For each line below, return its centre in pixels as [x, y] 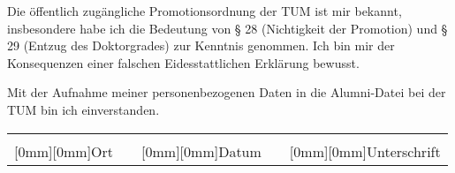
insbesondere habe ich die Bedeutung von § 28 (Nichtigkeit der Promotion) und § [227, 28]
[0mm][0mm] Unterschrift [365, 151]
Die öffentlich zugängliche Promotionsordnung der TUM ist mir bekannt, [205, 11]
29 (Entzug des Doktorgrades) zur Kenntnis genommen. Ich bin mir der [201, 45]
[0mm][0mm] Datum [201, 151]
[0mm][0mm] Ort [64, 151]
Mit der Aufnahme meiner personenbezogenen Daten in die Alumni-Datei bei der [227, 92]
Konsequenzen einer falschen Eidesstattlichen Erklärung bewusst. [183, 62]
